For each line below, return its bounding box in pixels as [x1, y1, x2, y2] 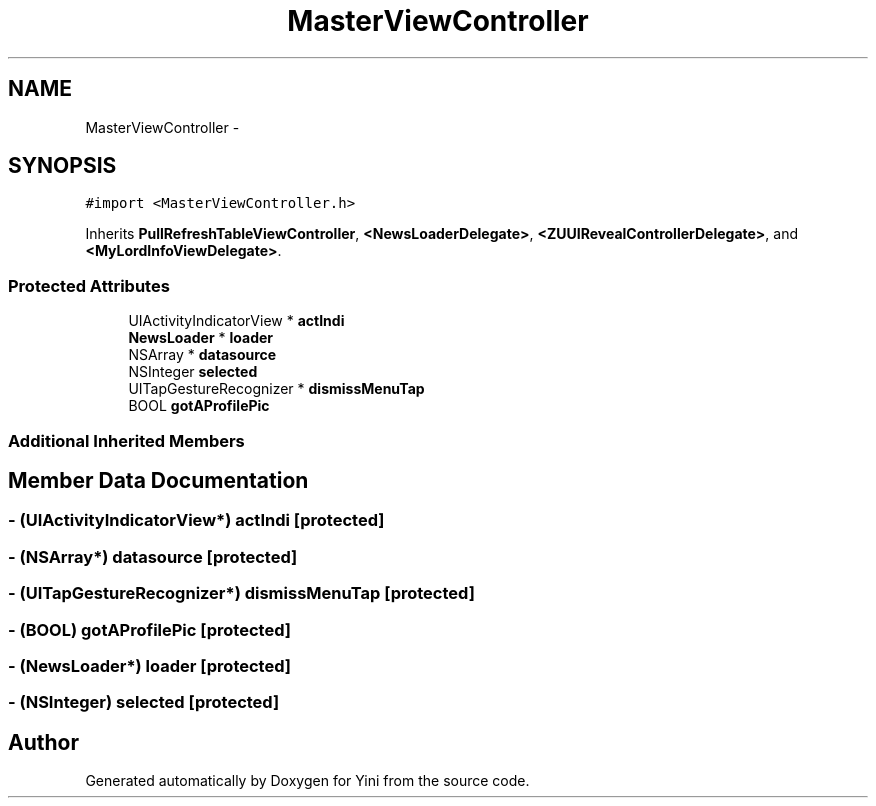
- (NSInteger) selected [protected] [8, 692, 280, 713]
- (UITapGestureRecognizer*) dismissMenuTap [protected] [8, 583, 475, 604]
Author [8, 729, 79, 755]
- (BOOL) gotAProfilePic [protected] [8, 619, 291, 640]
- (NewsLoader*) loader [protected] [8, 655, 291, 676]
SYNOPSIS [8, 153, 117, 179]
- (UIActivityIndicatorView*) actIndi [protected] [8, 510, 385, 531]
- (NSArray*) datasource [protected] [8, 546, 298, 567]
